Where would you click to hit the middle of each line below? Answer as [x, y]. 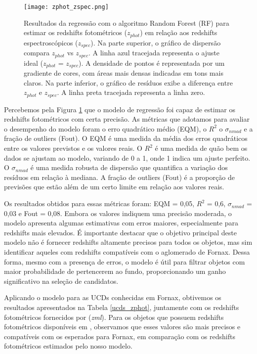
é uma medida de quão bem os [201, 148]
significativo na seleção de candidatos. [61, 281]
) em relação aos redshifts [179, 32]
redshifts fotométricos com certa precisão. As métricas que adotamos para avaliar [127, 119]
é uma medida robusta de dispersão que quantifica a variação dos [129, 167]
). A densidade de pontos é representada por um [152, 63]
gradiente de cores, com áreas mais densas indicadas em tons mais [124, 73]
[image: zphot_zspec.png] [66, 7]
